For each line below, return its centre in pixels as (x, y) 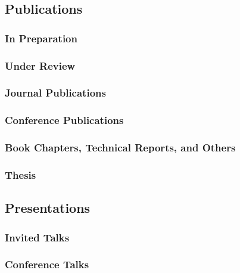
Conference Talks (47, 264)
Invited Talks (37, 237)
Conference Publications (64, 120)
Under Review (40, 65)
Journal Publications (55, 93)
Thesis (21, 174)
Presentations (48, 208)
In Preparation (41, 38)
